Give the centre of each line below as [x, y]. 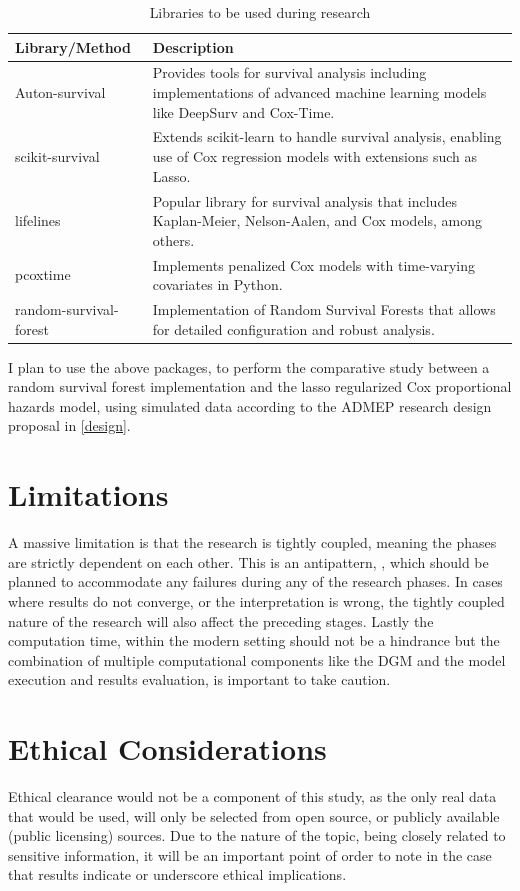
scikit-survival [57, 156]
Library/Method [73, 46]
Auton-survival [60, 92]
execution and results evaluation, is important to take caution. [199, 679]
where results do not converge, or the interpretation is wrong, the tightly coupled [256, 600]
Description [193, 46]
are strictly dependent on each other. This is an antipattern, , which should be [248, 561]
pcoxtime [43, 274]
